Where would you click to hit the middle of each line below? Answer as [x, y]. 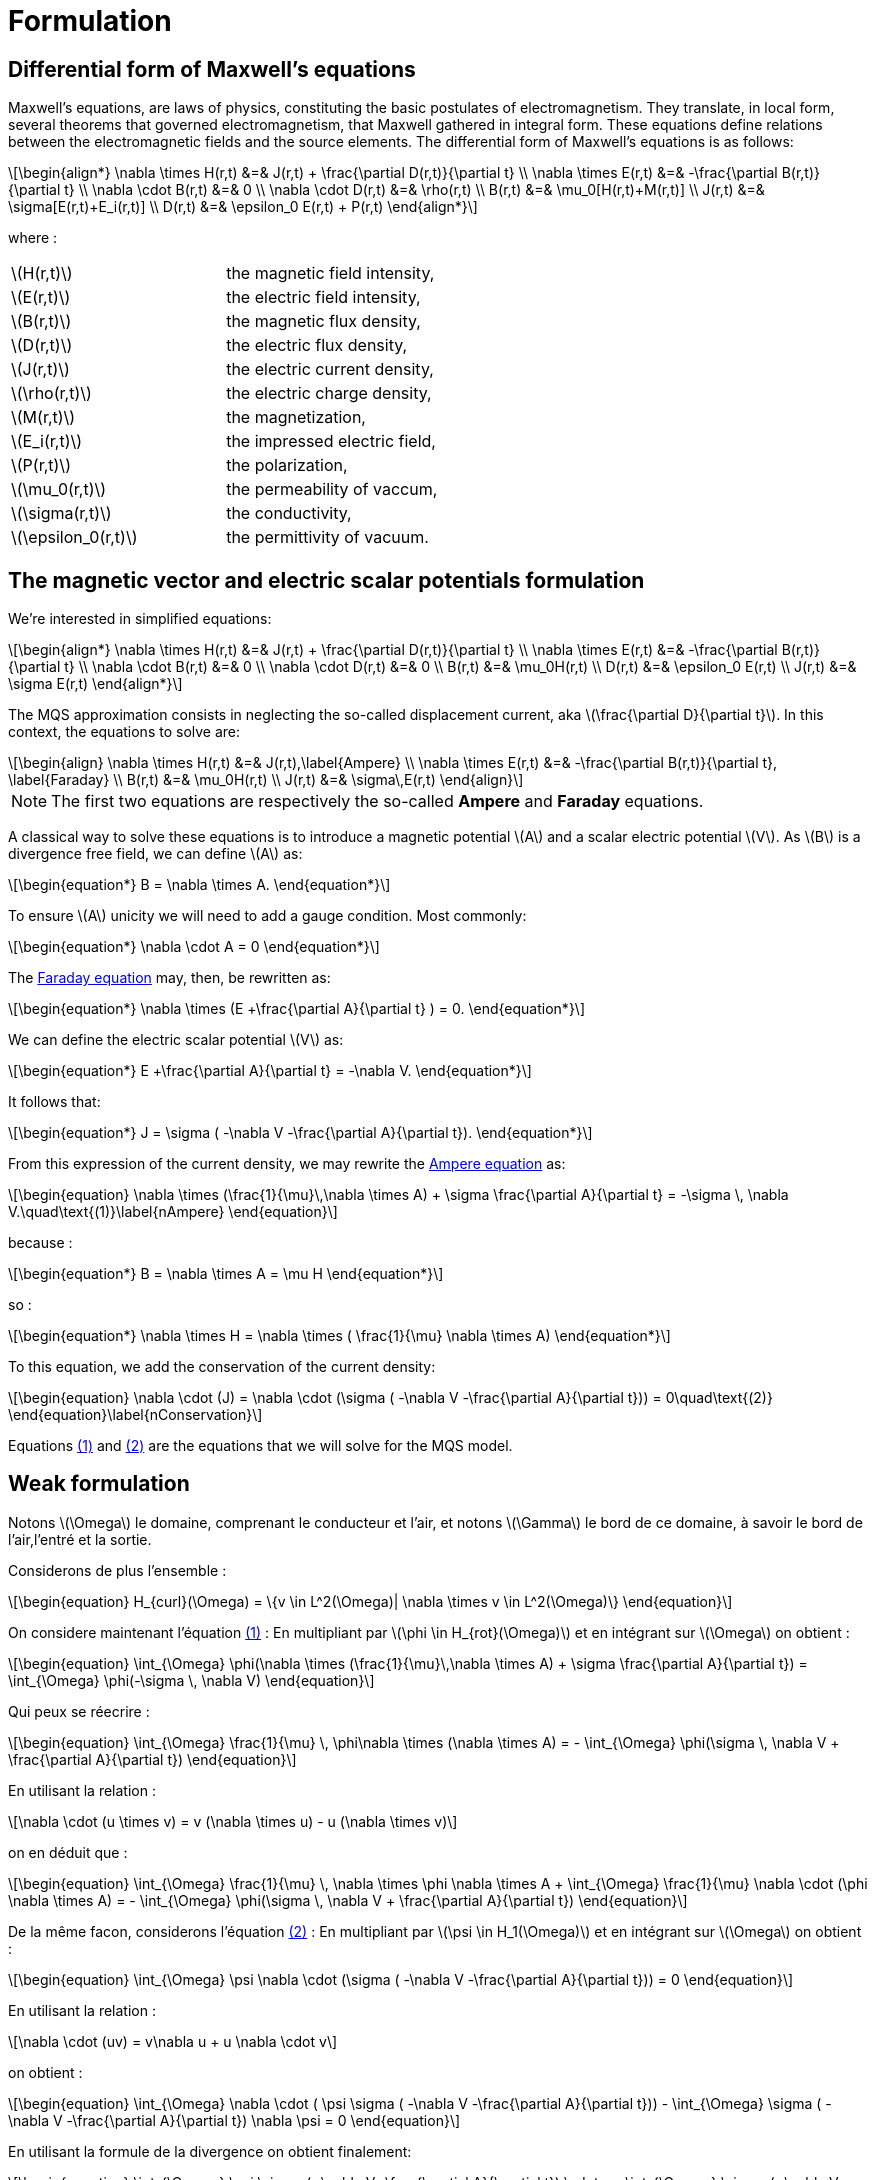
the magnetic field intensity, [330, 273]
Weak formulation [99, 1484]
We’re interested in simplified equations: [140, 619]
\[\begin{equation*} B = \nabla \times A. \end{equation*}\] [199, 885]
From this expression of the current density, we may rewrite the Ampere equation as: [287, 1164]
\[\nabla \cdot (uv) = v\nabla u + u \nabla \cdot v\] [173, 2041]
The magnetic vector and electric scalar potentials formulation [326, 580]
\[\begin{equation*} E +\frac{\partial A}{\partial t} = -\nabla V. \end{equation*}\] [270, 1071]
